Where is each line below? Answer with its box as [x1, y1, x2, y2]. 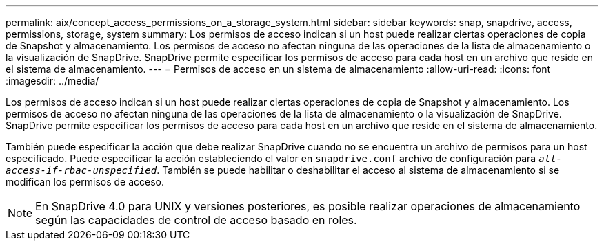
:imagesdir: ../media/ [6, 75, 99, 87]
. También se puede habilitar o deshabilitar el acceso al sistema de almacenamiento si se [157, 164, 560, 176]
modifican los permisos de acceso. [6, 176, 165, 188]
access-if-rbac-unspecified [6, 165, 157, 176]
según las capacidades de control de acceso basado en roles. [35, 213, 357, 227]
